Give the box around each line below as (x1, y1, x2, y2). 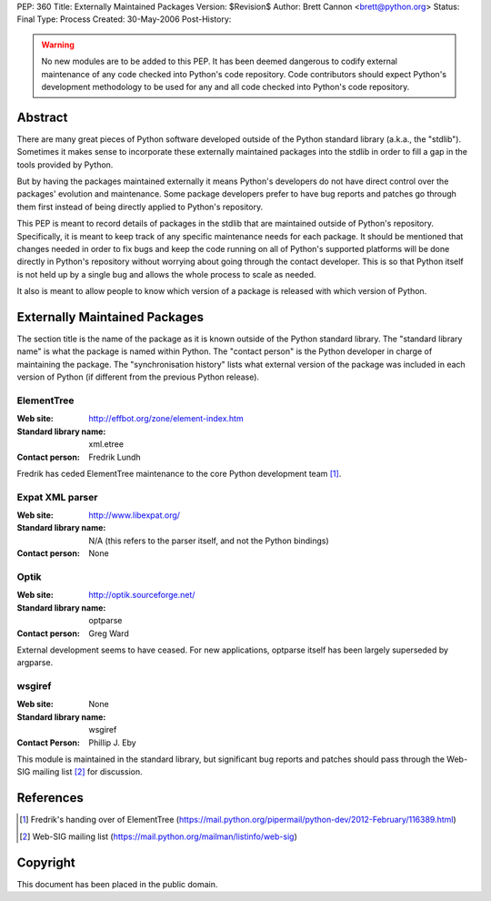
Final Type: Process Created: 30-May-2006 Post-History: (16, 14, 232, 25)
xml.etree (88, 439, 125, 450)
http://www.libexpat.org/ (88, 510, 181, 521)
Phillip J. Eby (88, 737, 136, 748)
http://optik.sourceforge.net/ (88, 590, 195, 601)
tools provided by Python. (16, 159, 114, 170)
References (16, 790, 84, 805)
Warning (41, 39, 75, 50)
